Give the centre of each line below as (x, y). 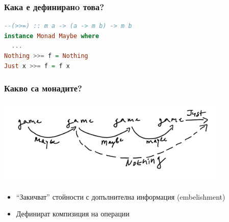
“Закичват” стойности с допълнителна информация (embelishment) (121, 196)
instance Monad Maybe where (52, 36)
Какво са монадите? (43, 88)
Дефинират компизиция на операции (73, 214)
